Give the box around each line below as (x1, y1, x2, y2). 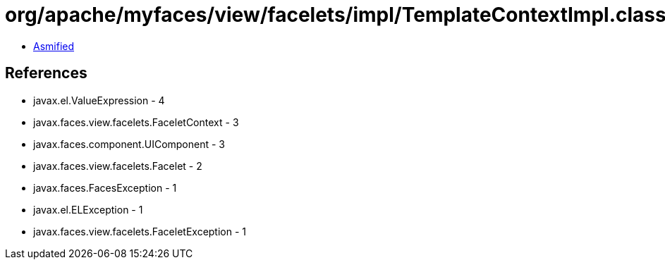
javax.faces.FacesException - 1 (33, 181, 177, 194)
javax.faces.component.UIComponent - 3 (33, 137, 226, 150)
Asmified (33, 39, 75, 52)
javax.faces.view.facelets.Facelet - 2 (33, 159, 202, 172)
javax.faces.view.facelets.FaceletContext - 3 (33, 116, 239, 128)
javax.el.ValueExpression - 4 (33, 94, 165, 106)
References (5, 64, 87, 82)
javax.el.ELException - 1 (33, 203, 143, 216)
